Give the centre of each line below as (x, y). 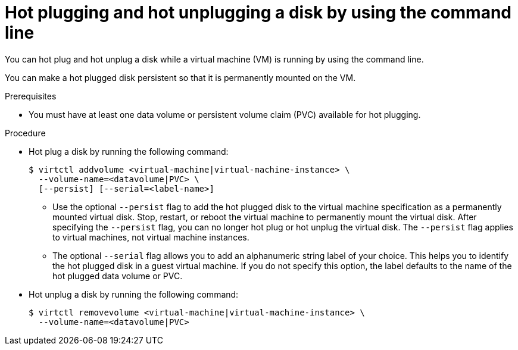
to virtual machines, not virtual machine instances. (151, 237)
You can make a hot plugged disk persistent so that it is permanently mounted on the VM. (180, 77)
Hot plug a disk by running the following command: (129, 151)
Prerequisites (31, 96)
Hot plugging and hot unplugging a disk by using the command (258, 12)
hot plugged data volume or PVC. (118, 276)
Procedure (25, 133)
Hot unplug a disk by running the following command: (134, 294)
